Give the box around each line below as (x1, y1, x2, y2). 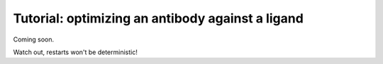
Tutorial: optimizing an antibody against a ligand (13, 11, 304, 26)
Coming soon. (13, 35, 55, 44)
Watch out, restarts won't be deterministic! (13, 48, 138, 56)
